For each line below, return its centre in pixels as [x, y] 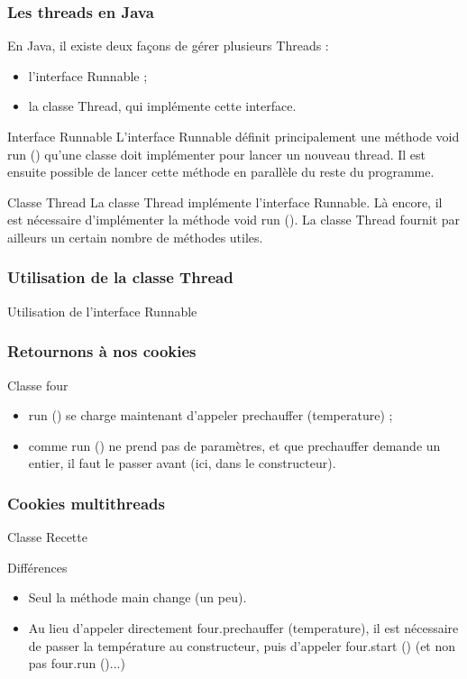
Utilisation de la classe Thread [120, 277]
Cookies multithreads [86, 503]
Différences [37, 567]
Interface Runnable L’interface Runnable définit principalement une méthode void [233, 136]
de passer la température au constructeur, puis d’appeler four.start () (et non [242, 645]
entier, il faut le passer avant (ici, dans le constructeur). [182, 463]
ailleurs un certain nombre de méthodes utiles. [135, 237]
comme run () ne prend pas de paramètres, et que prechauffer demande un [234, 445]
